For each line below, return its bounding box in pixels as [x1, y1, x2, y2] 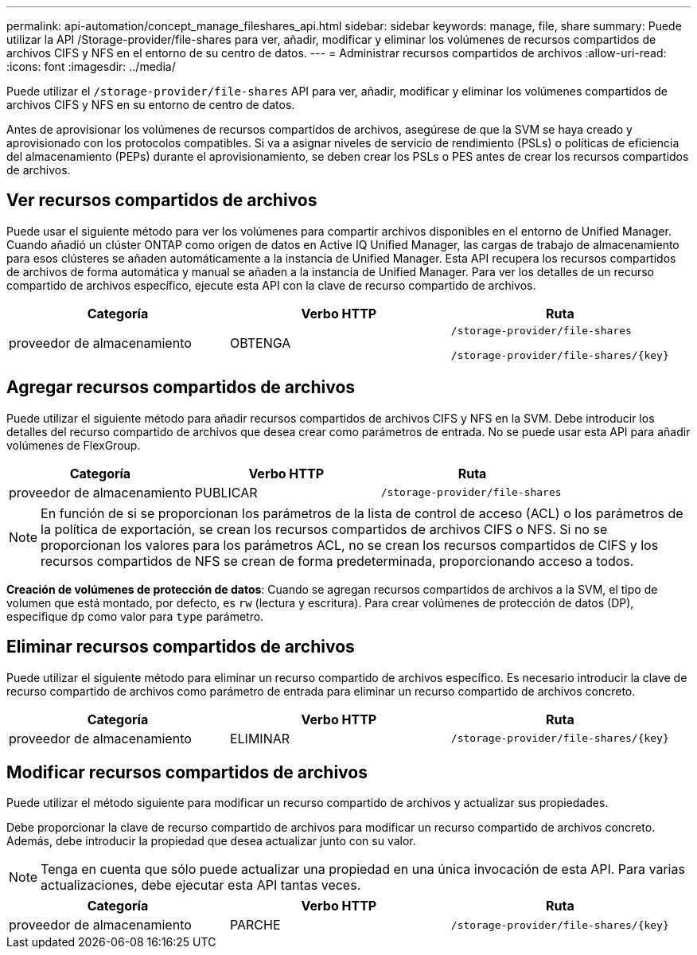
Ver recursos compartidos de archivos [6, 190, 317, 211]
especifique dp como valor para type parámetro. [6, 609, 264, 623]
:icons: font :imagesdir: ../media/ [6, 60, 176, 73]
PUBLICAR [194, 484, 258, 501]
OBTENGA [229, 334, 291, 351]
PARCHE [229, 917, 281, 934]
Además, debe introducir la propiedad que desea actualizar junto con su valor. [6, 834, 416, 848]
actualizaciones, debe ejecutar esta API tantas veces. [41, 877, 361, 894]
